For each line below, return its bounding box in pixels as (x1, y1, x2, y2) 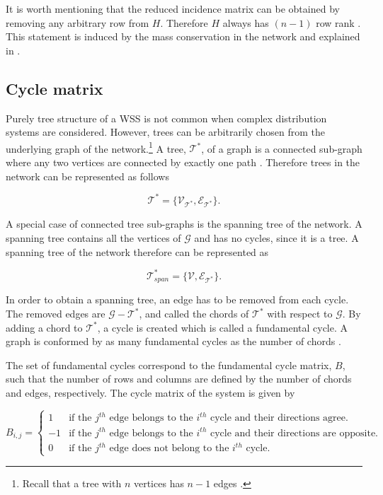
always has (222, 15, 269, 30)
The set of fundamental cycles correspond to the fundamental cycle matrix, (6, 357, 332, 372)
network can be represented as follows (6, 168, 169, 183)
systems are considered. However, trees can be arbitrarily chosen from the (6, 124, 326, 139)
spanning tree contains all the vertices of (6, 231, 181, 245)
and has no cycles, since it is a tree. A (194, 231, 359, 245)
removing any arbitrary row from (6, 15, 149, 30)
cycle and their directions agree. (210, 413, 348, 424)
